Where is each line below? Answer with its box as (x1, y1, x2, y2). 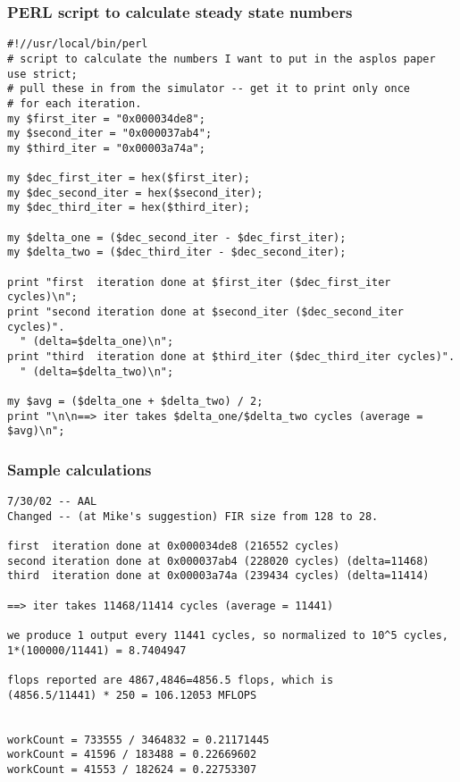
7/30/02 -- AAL (7, 495, 97, 509)
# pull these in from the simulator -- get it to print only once (7, 82, 411, 96)
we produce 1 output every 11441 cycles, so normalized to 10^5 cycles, (7, 629, 448, 643)
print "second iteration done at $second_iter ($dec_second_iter (7, 306, 404, 319)
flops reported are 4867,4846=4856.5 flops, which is (7, 674, 334, 687)
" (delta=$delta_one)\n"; (20, 335, 174, 349)
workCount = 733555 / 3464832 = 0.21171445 (7, 733, 270, 746)
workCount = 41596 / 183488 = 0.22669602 (7, 748, 257, 761)
